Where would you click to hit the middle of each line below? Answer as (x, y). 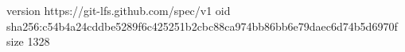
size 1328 (28, 41)
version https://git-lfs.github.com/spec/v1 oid (119, 10)
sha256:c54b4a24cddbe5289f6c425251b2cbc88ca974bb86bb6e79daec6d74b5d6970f (202, 26)
